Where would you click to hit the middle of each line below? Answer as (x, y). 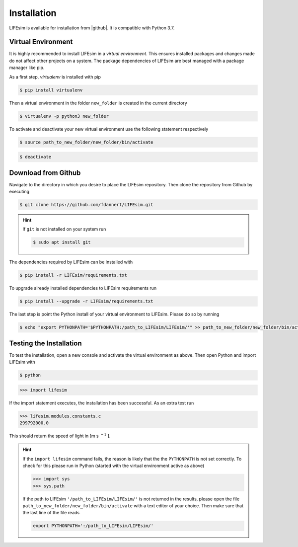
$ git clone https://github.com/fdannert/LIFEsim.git (86, 204)
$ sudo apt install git (62, 242)
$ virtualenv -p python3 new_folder (64, 116)
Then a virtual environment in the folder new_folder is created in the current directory (98, 103)
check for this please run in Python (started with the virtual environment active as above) (113, 466)
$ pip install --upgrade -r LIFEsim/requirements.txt (86, 301)
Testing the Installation (45, 343)
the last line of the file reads (51, 513)
